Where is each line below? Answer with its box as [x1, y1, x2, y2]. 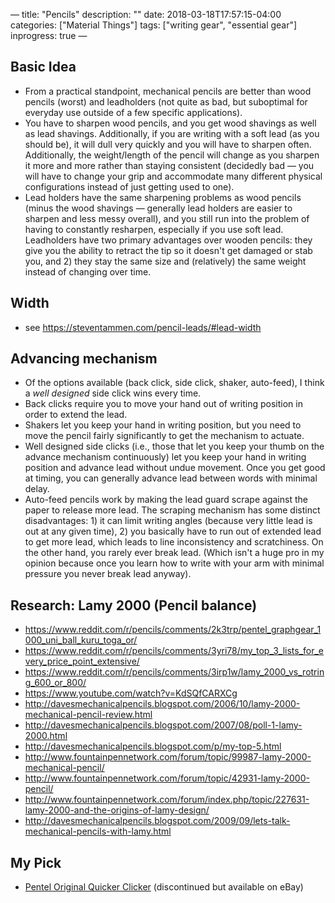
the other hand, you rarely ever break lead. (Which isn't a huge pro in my [24, 547, 325, 559]
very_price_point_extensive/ [24, 655, 140, 668]
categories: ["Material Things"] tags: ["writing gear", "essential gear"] [10, 19, 298, 31]
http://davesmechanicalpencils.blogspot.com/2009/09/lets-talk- [24, 815, 291, 827]
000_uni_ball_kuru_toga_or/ [24, 634, 138, 646]
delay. [24, 483, 50, 495]
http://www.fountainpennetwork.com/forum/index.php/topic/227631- [24, 794, 310, 806]
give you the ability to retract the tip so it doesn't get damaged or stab [24, 244, 313, 256]
